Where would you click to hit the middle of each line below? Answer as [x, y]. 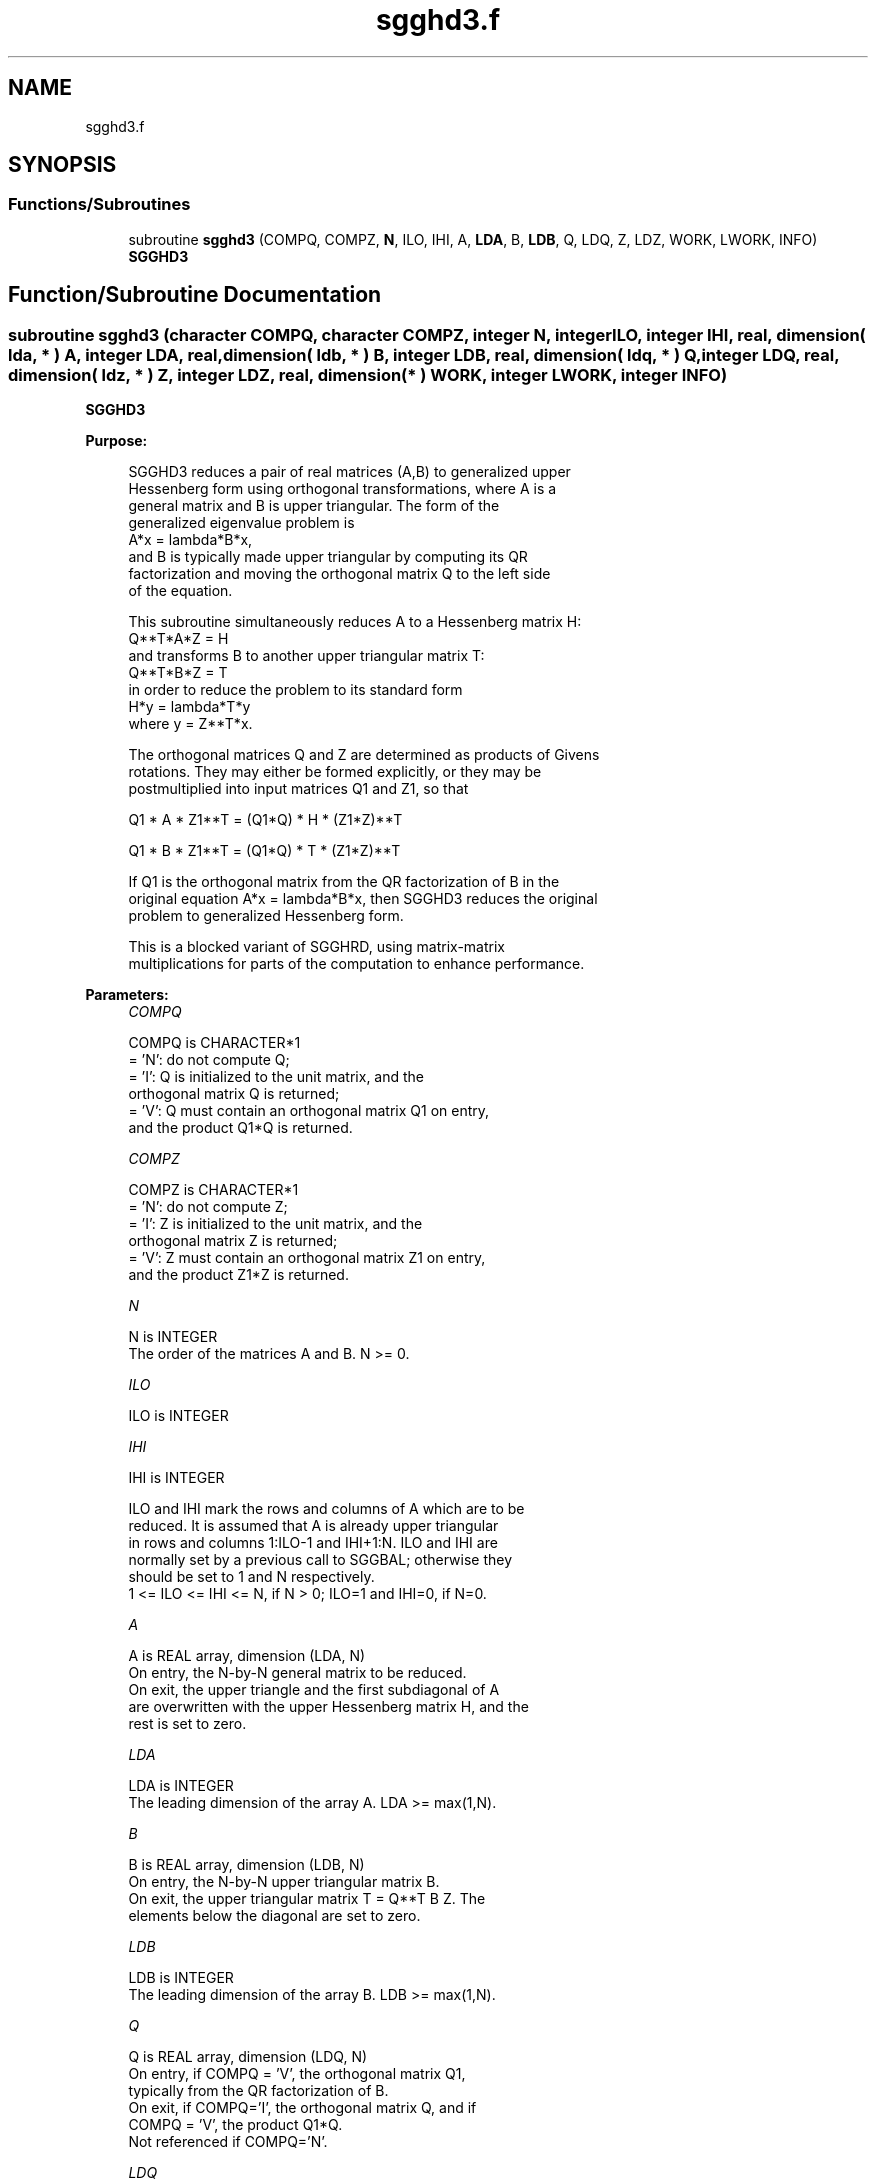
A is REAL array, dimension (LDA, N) [247, 1656]
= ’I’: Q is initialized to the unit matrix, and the [276, 1077]
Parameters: [127, 995]
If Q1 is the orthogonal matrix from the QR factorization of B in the [344, 882]
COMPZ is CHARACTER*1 [213, 1190]
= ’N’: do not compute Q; [209, 1060]
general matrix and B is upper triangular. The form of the [314, 506]
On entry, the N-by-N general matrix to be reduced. [297, 1673]
